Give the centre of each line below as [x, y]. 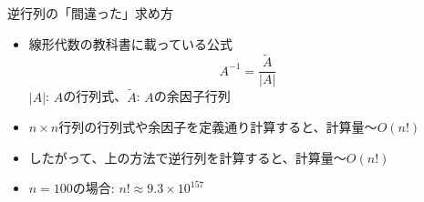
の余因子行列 [192, 96]
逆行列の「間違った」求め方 [90, 13]
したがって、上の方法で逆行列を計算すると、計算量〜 [187, 157]
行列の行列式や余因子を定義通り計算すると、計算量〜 [218, 127]
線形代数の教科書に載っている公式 [131, 43]
